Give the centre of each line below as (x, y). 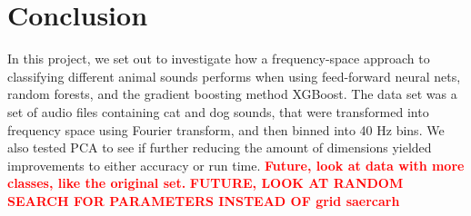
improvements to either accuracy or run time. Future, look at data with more (236, 165)
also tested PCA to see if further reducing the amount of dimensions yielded (220, 147)
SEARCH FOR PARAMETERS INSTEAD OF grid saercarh (204, 200)
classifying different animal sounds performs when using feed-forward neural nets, (234, 76)
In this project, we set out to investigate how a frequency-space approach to (219, 59)
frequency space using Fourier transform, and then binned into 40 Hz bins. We (226, 129)
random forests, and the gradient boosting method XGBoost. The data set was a (232, 94)
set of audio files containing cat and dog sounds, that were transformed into (218, 111)
